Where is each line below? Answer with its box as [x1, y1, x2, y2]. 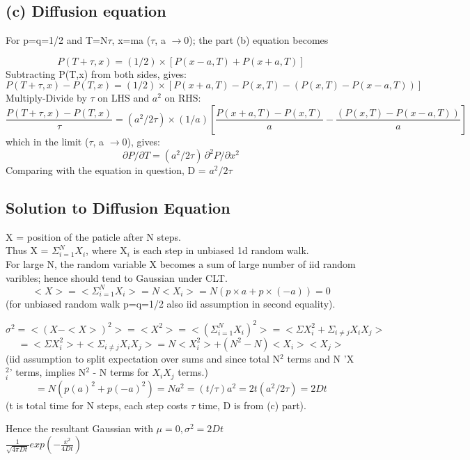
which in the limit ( [6, 134, 89, 148]
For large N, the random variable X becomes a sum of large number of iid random [6, 257, 356, 271]
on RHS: [164, 90, 201, 105]
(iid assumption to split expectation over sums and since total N [6, 351, 281, 365]
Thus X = [6, 243, 49, 257]
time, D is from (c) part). [198, 397, 306, 412]
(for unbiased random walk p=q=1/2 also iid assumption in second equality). [6, 296, 336, 310]
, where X [86, 243, 127, 257]
